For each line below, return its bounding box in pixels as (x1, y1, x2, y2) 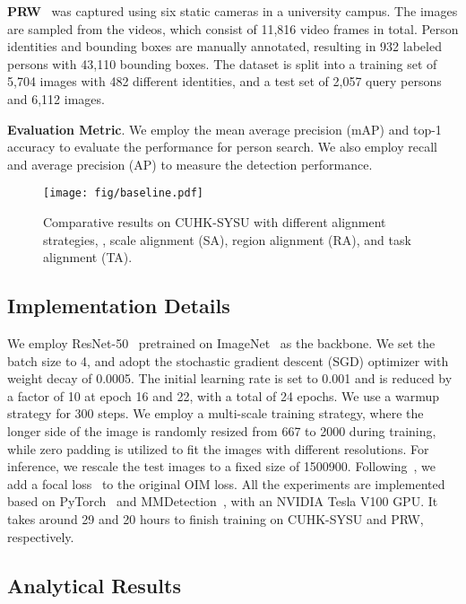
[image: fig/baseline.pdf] (43, 187, 203, 200)
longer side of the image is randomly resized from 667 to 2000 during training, (7, 421, 436, 440)
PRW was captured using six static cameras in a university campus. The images (7, 2, 458, 20)
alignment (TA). (43, 248, 133, 267)
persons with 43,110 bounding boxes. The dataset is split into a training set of (7, 54, 437, 73)
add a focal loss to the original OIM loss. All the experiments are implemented (7, 474, 445, 493)
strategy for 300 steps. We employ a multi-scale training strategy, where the (7, 404, 424, 423)
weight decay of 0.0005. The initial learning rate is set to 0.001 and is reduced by (7, 369, 453, 388)
